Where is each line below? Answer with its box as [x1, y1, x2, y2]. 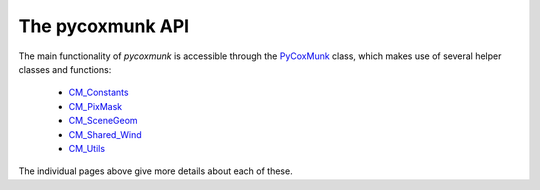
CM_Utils [68, 142, 105, 154]
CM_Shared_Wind [68, 128, 142, 140]
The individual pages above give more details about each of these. [18, 165, 294, 177]
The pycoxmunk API [18, 15, 190, 37]
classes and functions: [18, 63, 112, 75]
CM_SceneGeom [68, 115, 139, 127]
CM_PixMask [68, 100, 123, 112]
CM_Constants [68, 86, 129, 99]
